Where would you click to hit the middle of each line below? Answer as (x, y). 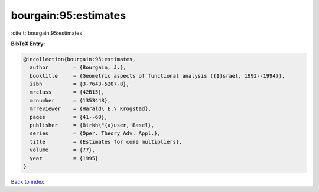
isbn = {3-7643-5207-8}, (80, 84)
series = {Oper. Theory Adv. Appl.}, (95, 133)
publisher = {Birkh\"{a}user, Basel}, (92, 125)
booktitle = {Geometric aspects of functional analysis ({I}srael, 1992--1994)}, (157, 76)
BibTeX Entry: (28, 44)
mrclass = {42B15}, (67, 92)
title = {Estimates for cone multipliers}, (106, 142)
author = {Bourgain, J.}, (78, 67)
